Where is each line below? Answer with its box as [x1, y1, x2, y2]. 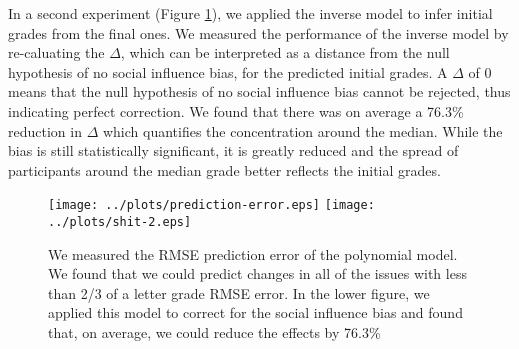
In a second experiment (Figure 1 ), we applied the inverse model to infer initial [8, 3, 493, 23]
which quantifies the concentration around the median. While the [102, 120, 503, 141]
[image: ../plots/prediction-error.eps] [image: [48, 198, 375, 213]
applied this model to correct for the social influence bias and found [48, 302, 463, 323]
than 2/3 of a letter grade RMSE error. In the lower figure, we [48, 282, 430, 303]
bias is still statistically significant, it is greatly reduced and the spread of [8, 140, 459, 161]
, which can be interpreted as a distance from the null [120, 42, 450, 63]
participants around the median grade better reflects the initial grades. [8, 159, 441, 180]
